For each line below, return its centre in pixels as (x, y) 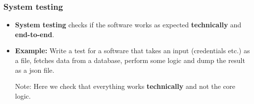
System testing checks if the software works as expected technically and (128, 25)
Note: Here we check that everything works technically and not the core (125, 86)
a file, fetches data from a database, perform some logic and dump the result (130, 60)
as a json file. (35, 70)
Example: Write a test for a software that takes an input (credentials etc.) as (132, 51)
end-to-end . (35, 34)
